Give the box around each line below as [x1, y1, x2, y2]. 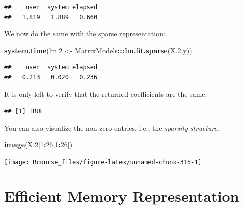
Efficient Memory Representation [4, 185, 239, 206]
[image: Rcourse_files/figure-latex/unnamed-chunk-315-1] [4, 158, 202, 166]
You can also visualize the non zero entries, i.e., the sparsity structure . [4, 122, 219, 133]
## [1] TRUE [4, 108, 44, 115]
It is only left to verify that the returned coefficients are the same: [4, 88, 207, 99]
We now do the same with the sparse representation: [4, 28, 165, 39]
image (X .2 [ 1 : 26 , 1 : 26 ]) [4, 139, 73, 150]
